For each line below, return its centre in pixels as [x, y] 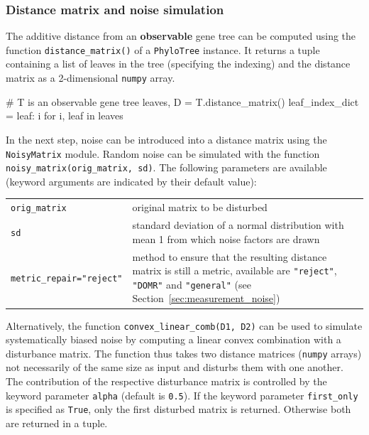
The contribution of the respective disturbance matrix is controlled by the [166, 381]
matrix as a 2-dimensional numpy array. [90, 78]
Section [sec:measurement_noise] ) [206, 298]
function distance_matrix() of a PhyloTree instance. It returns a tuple [163, 49]
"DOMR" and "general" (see [192, 284]
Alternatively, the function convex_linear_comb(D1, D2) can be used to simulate [184, 325]
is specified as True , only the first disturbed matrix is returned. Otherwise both [178, 409]
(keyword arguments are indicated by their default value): [131, 181]
